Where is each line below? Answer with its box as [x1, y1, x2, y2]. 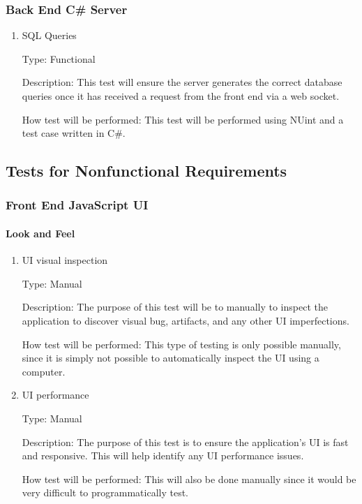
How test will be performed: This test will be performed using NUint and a [22, 112, 344, 126]
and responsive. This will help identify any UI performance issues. [22, 448, 304, 463]
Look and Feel [6, 226, 75, 240]
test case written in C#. [22, 126, 126, 140]
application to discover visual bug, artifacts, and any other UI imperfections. [22, 313, 349, 327]
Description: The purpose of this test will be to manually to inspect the [22, 299, 328, 314]
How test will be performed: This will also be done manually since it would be [22, 471, 356, 486]
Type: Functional [22, 51, 96, 66]
